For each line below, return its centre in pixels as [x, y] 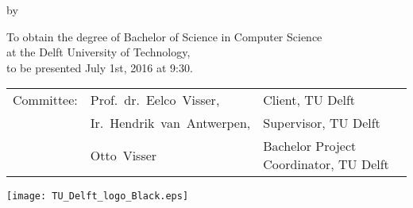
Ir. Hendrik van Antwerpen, [170, 123]
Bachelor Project [310, 146]
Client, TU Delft [309, 100]
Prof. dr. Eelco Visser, [155, 100]
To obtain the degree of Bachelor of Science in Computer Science [164, 36]
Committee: [45, 100]
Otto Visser [124, 155]
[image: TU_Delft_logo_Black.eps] [98, 196]
